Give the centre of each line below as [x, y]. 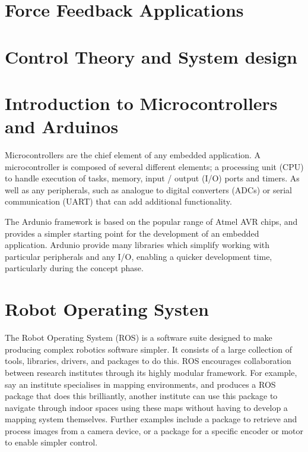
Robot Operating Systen [107, 309]
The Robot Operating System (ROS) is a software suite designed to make [139, 338]
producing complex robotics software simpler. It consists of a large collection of [149, 349]
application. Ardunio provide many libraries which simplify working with [137, 245]
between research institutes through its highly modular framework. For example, [151, 372]
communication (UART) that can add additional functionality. [118, 201]
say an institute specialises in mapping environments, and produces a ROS [140, 384]
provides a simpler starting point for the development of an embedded [132, 233]
